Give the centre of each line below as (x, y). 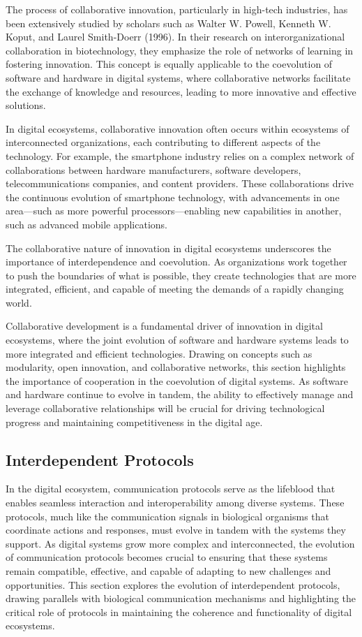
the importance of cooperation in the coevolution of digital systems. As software (177, 380)
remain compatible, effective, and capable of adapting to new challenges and (168, 570)
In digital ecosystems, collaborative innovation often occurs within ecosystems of (178, 128)
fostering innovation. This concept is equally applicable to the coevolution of (169, 64)
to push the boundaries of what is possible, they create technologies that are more (181, 275)
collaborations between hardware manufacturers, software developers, (153, 169)
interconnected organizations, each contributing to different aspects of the (163, 142)
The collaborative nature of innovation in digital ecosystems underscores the (168, 248)
